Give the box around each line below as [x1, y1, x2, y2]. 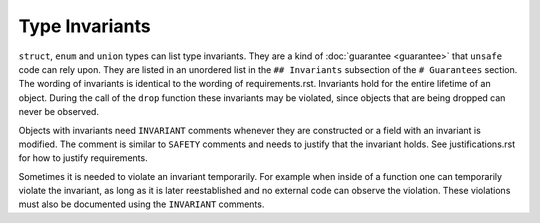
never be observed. [18, 106, 100, 118]
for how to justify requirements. [18, 152, 149, 164]
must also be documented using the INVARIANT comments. [18, 198, 265, 210]
